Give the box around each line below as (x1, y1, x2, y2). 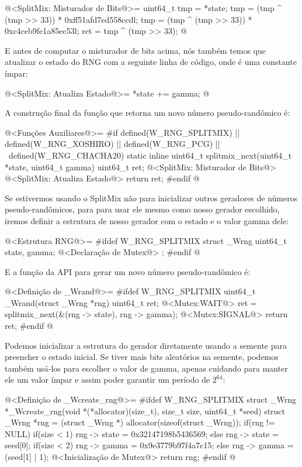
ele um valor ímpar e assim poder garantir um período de (5, 373, 210, 386)
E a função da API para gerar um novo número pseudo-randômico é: (5, 265, 251, 277)
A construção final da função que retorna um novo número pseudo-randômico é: (5, 107, 290, 119)
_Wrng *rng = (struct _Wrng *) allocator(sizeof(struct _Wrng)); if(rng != (5, 416, 275, 428)
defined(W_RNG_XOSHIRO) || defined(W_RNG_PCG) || (5, 138, 220, 150)
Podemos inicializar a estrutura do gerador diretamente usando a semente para (5, 339, 287, 351)
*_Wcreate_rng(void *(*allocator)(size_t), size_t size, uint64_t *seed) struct (5, 404, 286, 417)
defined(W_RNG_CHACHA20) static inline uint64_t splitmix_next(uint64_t (8, 149, 292, 161)
